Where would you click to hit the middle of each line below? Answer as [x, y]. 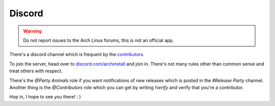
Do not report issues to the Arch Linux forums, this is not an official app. [99, 40]
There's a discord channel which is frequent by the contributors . [77, 55]
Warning [32, 31]
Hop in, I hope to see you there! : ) [45, 97]
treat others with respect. [36, 71]
